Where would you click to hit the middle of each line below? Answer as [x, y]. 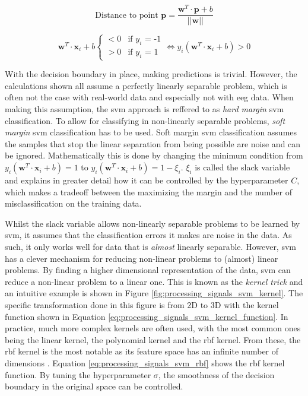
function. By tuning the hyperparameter [78, 374]
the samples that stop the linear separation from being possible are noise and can [153, 143]
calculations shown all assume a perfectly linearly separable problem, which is [146, 85]
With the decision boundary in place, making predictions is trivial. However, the [151, 74]
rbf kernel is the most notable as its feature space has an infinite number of [142, 351]
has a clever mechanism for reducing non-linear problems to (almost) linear [142, 258]
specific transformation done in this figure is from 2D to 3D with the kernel [142, 304]
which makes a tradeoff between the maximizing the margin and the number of [148, 191]
